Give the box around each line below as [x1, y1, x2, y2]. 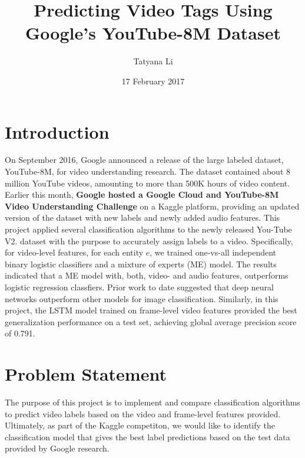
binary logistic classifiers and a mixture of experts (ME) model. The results [5, 257, 277, 270]
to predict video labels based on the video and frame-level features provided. [5, 407, 281, 420]
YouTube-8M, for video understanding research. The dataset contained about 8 [5, 165, 290, 178]
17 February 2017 [121, 74, 185, 87]
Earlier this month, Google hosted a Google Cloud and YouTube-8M [5, 188, 279, 201]
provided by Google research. [5, 442, 110, 454]
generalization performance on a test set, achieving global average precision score [5, 315, 297, 328]
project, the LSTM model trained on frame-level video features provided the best [5, 304, 297, 316]
